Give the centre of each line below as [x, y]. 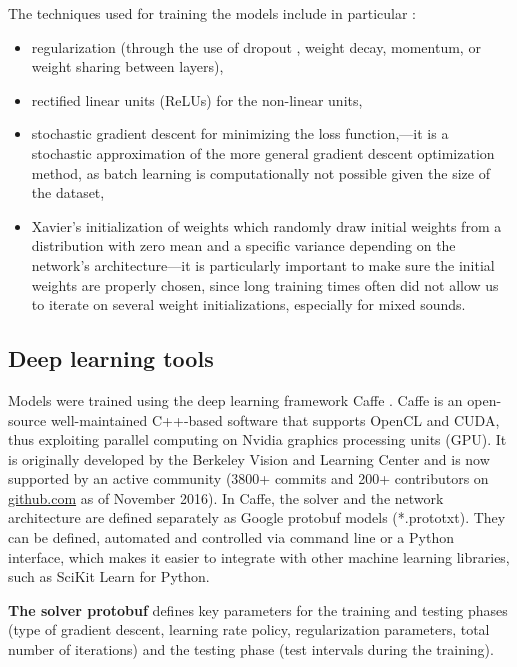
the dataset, [68, 192]
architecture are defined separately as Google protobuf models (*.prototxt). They [257, 517]
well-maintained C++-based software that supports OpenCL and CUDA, [275, 419]
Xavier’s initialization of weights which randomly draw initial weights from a [266, 225]
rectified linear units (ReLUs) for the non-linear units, [197, 99]
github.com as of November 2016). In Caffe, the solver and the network [226, 497]
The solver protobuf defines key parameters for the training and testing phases [258, 609]
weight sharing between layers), [127, 66]
